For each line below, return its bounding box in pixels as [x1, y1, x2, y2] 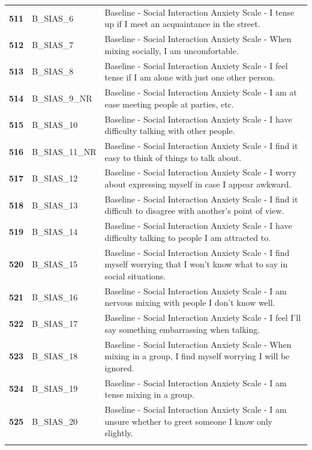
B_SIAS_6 [32, 11, 74, 24]
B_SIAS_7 [32, 38, 74, 50]
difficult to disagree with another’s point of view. [104, 204, 284, 217]
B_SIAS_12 [32, 172, 78, 184]
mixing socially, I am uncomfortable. [104, 44, 239, 56]
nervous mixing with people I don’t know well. [104, 296, 275, 309]
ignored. [104, 361, 134, 374]
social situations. [104, 269, 166, 282]
